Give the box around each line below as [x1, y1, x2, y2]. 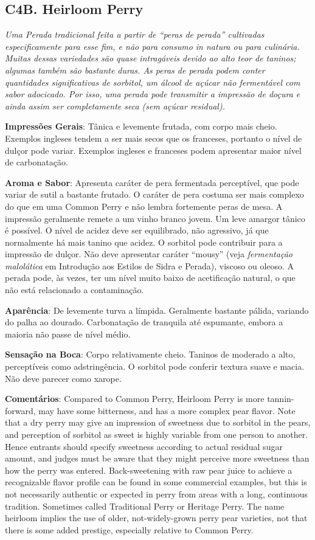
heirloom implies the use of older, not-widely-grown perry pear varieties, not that [5, 511, 308, 524]
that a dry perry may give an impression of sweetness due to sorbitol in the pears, [5, 416, 311, 429]
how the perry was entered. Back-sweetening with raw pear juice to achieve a [5, 463, 292, 476]
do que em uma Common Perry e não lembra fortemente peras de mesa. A [5, 199, 283, 212]
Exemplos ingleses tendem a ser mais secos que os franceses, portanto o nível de [5, 131, 302, 144]
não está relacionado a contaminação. [5, 283, 144, 296]
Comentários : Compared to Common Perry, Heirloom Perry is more [5, 392, 265, 405]
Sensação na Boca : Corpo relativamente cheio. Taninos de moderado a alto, [5, 348, 296, 361]
